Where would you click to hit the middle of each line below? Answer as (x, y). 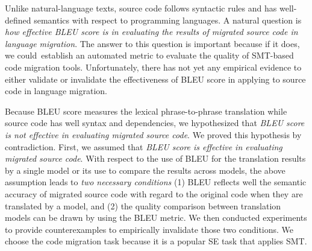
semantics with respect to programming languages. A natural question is (168, 20)
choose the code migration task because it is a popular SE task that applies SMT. (156, 241)
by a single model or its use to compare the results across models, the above (145, 170)
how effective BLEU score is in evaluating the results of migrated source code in (151, 32)
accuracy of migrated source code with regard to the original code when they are (154, 193)
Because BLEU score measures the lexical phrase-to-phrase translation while (146, 111)
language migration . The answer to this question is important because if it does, (152, 43)
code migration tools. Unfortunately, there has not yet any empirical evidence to (153, 67)
